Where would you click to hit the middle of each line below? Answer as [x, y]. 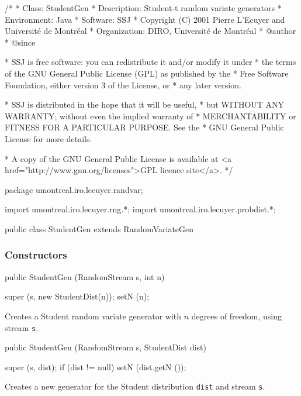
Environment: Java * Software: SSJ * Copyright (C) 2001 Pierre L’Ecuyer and [145, 19]
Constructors [36, 255]
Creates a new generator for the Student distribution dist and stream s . [135, 386]
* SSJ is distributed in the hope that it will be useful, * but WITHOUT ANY [145, 104]
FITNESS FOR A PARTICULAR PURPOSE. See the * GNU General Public [144, 127]
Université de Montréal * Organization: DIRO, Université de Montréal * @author [150, 31]
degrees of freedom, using [237, 316]
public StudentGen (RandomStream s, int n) [85, 276]
